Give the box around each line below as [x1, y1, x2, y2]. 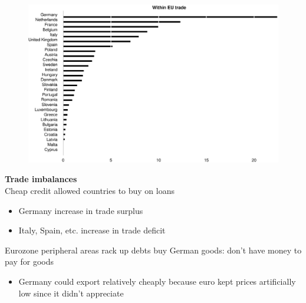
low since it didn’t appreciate [18, 286, 124, 299]
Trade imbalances [5, 173, 77, 185]
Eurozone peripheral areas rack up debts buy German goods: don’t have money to [5, 243, 302, 256]
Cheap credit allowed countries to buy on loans [5, 185, 175, 197]
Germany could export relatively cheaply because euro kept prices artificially [18, 275, 296, 288]
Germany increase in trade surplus [18, 204, 143, 216]
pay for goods [5, 255, 54, 268]
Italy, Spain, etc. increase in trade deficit [18, 224, 166, 236]
